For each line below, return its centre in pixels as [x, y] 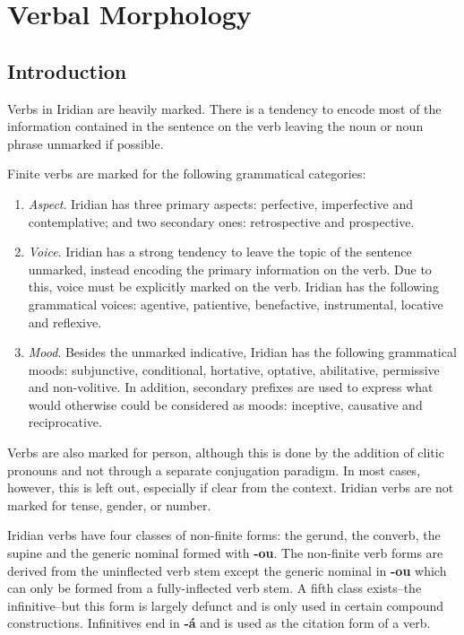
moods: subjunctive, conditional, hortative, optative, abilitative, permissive [234, 369]
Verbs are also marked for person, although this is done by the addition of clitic [226, 452]
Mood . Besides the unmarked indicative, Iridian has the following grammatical [242, 352]
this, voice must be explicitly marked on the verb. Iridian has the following [233, 287]
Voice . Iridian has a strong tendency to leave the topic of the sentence [220, 252]
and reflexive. [65, 322]
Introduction [67, 70]
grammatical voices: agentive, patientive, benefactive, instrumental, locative [236, 304]
